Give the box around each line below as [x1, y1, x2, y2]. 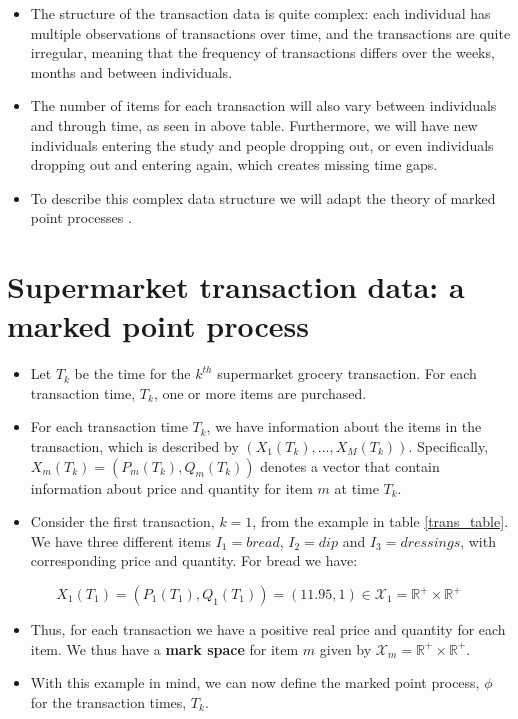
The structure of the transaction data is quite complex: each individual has [30, 3, 491, 23]
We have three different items [30, 530, 211, 551]
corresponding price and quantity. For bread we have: [30, 550, 358, 571]
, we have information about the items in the [206, 416, 482, 437]
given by [319, 638, 372, 659]
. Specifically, [408, 436, 489, 457]
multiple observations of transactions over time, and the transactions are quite [30, 22, 511, 43]
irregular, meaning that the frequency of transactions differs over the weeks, [30, 42, 495, 63]
